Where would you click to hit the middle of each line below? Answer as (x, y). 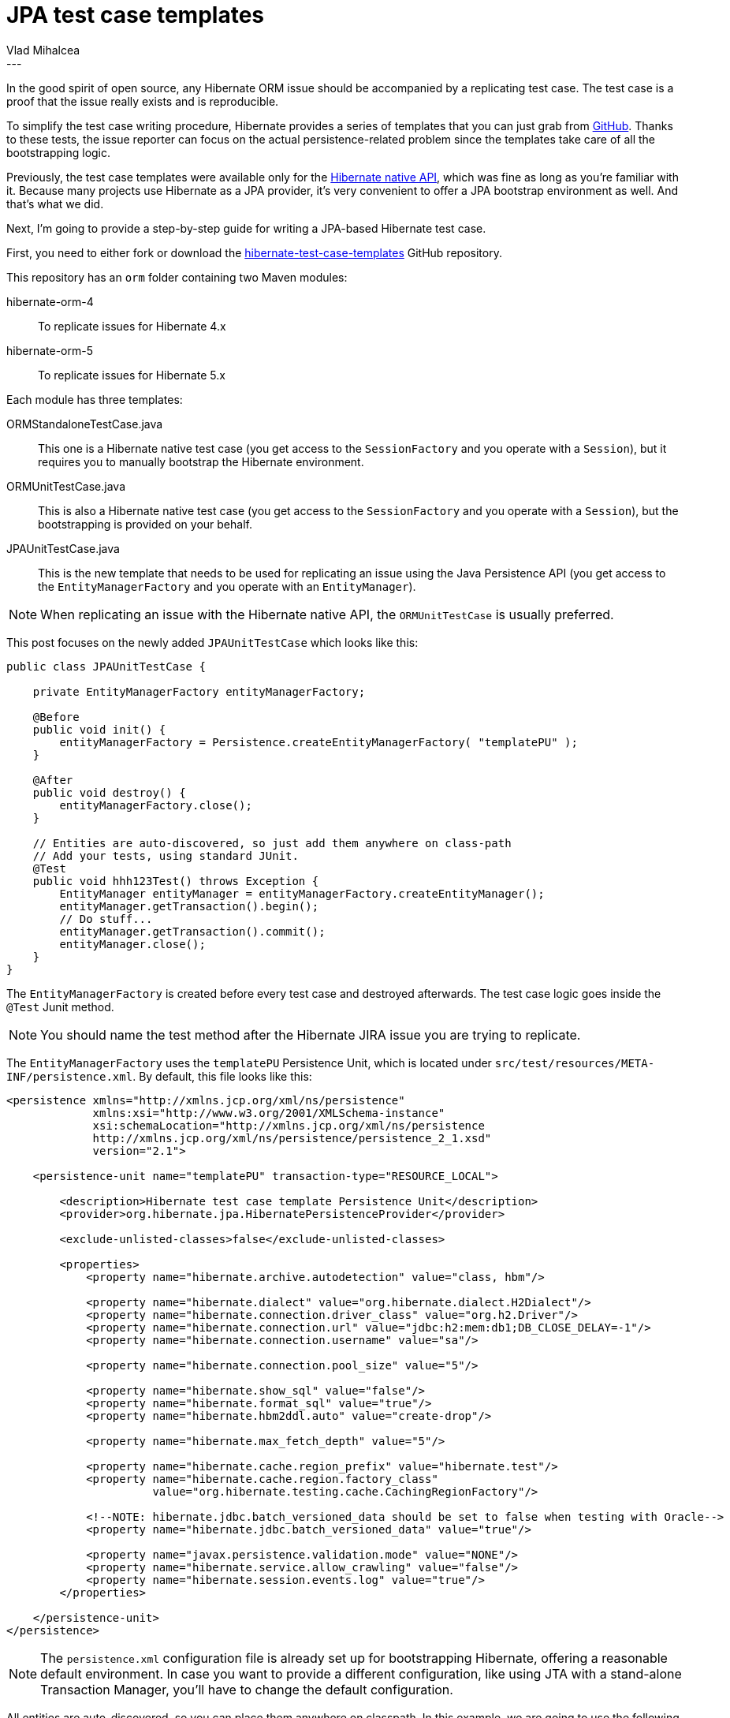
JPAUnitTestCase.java (63, 548)
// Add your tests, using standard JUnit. (166, 855)
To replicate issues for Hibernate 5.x (132, 375)
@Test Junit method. (60, 1007)
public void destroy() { (109, 792)
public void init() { (99, 729)
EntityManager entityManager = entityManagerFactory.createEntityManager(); (302, 893)
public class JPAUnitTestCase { (106, 666)
